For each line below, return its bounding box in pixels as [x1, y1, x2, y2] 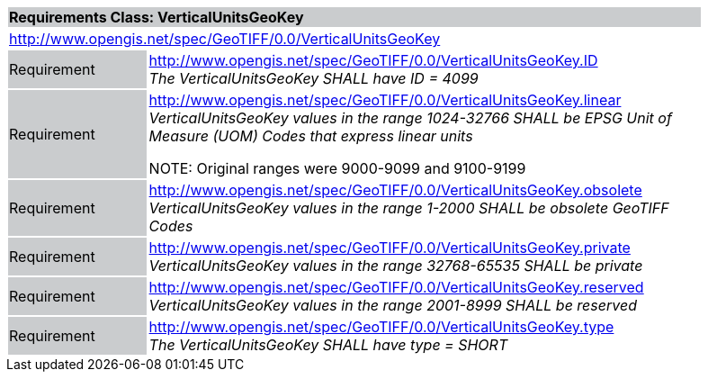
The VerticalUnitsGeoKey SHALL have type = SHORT [148, 336, 508, 354]
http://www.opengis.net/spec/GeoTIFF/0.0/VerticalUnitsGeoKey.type [148, 318, 614, 336]
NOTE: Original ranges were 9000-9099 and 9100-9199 [148, 159, 526, 177]
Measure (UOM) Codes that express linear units [148, 127, 473, 145]
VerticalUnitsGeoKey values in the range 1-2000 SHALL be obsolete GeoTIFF [148, 199, 669, 217]
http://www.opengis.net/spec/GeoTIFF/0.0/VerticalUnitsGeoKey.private [148, 239, 631, 257]
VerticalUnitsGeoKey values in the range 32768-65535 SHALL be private [148, 257, 643, 275]
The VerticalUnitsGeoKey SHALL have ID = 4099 [148, 69, 479, 87]
